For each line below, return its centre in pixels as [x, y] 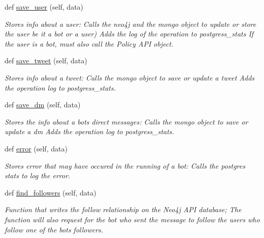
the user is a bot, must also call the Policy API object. [89, 43]
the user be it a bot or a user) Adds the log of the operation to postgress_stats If [129, 34]
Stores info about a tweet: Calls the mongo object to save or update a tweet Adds [130, 77]
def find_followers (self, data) [51, 192]
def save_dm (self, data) [43, 105]
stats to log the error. [38, 175]
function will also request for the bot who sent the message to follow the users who [132, 219]
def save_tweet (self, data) [46, 61]
